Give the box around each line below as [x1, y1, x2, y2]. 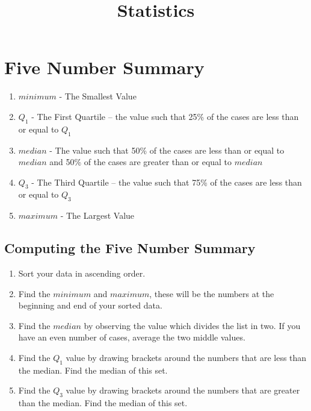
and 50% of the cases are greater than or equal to [49, 155, 232, 168]
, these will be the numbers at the [149, 287, 274, 300]
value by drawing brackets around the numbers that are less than [66, 351, 307, 364]
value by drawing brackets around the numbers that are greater [66, 384, 300, 397]
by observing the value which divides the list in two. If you [84, 319, 301, 331]
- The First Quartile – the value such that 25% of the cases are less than [31, 110, 299, 122]
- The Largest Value [60, 209, 135, 222]
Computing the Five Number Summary [4, 239, 256, 257]
